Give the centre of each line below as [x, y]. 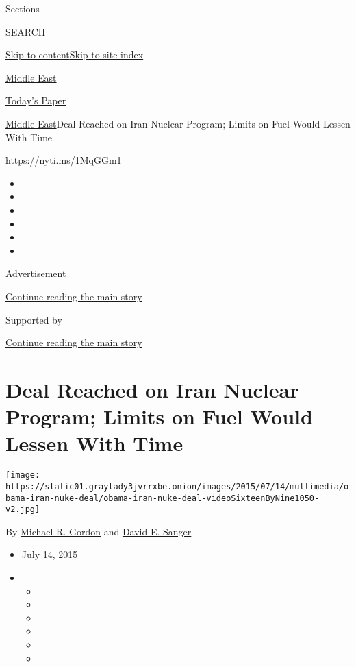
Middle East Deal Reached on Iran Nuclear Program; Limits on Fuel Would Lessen [178, 123]
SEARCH [26, 31]
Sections [23, 8]
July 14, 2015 [50, 554]
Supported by [34, 319]
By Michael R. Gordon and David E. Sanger [99, 531]
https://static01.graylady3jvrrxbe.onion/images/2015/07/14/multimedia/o [177, 486]
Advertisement [36, 273]
